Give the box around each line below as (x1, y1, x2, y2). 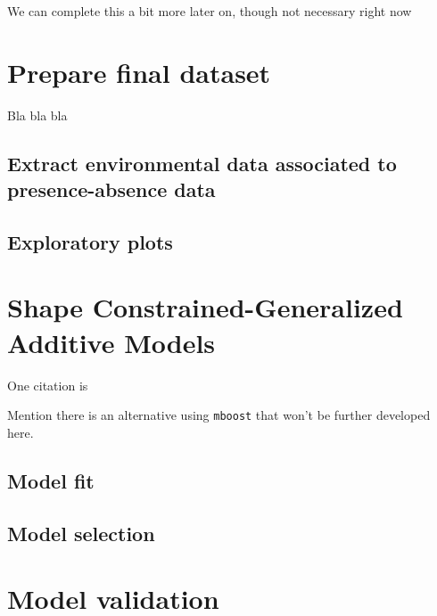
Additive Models (7, 324, 216, 360)
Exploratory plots (7, 227, 173, 255)
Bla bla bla (7, 105, 68, 124)
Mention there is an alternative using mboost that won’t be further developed (7, 406, 431, 424)
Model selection (7, 519, 155, 546)
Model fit (7, 466, 95, 494)
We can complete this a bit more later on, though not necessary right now (7, 2, 412, 20)
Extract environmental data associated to (7, 149, 397, 177)
